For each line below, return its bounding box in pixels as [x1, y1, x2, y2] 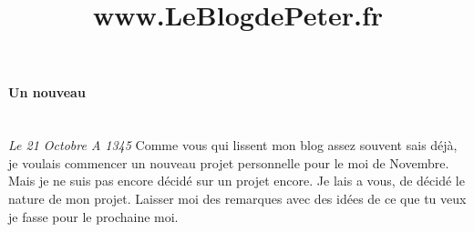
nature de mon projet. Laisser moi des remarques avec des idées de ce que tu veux [8, 188, 467, 207]
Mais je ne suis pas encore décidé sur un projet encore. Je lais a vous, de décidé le [8, 171, 465, 190]
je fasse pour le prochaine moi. [8, 207, 179, 226]
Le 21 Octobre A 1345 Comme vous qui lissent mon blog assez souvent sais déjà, [8, 136, 458, 155]
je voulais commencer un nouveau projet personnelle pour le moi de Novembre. [8, 153, 449, 172]
